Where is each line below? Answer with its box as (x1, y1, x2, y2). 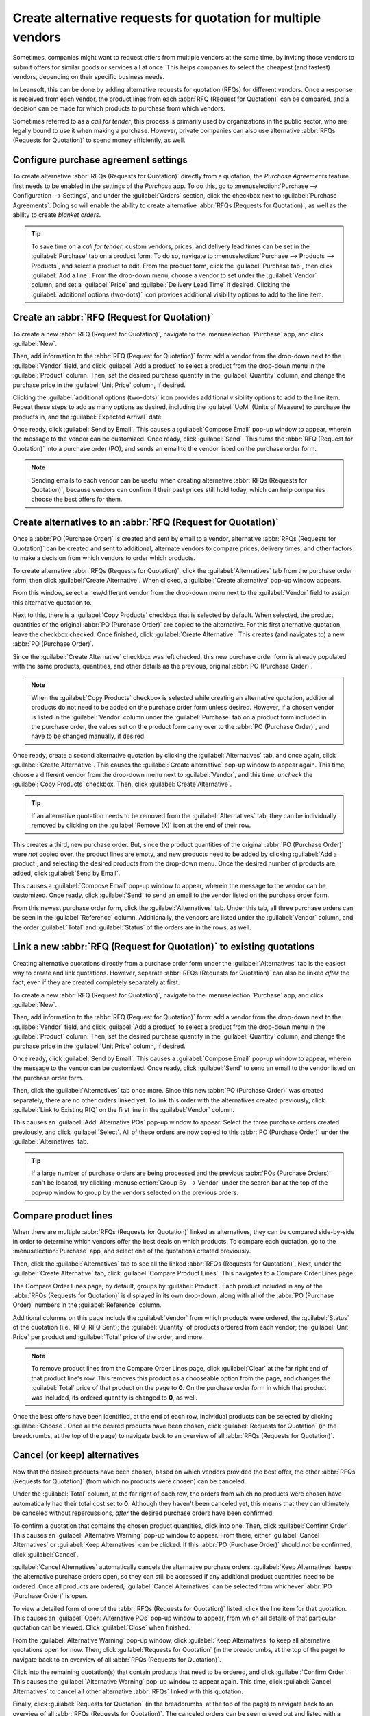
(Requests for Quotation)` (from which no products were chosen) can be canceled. (12, 1476, 247, 1485)
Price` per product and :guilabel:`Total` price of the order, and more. (12, 1332, 205, 1341)
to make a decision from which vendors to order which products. (12, 554, 195, 562)
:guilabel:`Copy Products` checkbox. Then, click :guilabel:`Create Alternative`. (12, 780, 232, 788)
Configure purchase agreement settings (12, 154, 188, 166)
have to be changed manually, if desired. (31, 732, 147, 741)
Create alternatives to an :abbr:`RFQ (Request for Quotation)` (12, 517, 280, 529)
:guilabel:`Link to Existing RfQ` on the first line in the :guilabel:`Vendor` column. (12, 1106, 235, 1113)
